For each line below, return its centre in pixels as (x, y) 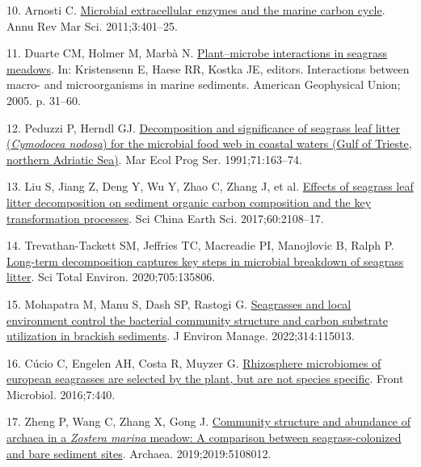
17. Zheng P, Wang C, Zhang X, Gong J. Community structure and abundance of (209, 421)
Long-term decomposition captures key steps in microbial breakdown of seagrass (205, 261)
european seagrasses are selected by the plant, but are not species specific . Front (205, 379)
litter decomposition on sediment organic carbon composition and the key (189, 202)
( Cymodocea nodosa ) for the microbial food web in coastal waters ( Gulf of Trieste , (209, 143)
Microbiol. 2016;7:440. (61, 394)
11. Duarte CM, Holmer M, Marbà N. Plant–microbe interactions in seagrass (197, 53)
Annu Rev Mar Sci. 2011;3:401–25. (92, 25)
